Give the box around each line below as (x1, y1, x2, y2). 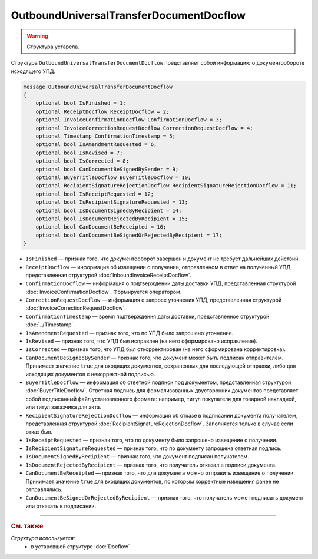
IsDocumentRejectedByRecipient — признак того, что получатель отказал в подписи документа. (25, 461, 277, 468)
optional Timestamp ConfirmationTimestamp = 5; (35, 133, 176, 140)
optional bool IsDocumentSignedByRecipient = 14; (35, 207, 182, 214)
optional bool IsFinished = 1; (35, 100, 126, 107)
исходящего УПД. (11, 68, 56, 75)
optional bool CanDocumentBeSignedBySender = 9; (35, 166, 179, 173)
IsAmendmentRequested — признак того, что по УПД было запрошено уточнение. (25, 329, 234, 336)
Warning (26, 32, 48, 39)
